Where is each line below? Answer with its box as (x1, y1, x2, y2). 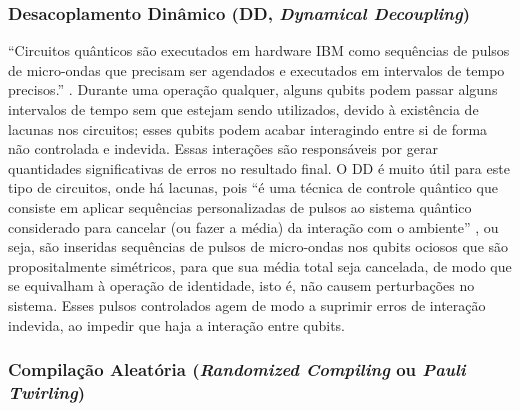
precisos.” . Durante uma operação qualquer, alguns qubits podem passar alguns (8, 79, 498, 100)
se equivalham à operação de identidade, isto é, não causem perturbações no (8, 275, 475, 296)
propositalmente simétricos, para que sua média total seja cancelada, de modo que (8, 255, 512, 276)
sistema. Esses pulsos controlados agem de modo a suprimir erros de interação (8, 294, 486, 315)
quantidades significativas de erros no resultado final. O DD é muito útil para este (8, 157, 510, 178)
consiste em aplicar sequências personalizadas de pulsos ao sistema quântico (8, 196, 472, 217)
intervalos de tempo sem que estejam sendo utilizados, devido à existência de (8, 99, 479, 119)
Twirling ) (8, 379, 85, 404)
